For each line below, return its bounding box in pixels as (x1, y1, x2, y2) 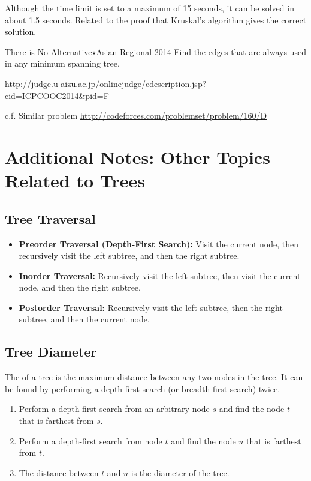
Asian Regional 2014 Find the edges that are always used (96, 45, 306, 58)
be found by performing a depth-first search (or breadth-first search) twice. (5, 382, 280, 395)
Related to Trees (5, 168, 145, 193)
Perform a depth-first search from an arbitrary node (19, 402, 210, 415)
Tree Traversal (5, 209, 96, 228)
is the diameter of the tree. (131, 466, 230, 479)
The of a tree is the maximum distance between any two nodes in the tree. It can (5, 371, 303, 383)
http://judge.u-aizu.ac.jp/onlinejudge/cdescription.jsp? (5, 77, 207, 89)
